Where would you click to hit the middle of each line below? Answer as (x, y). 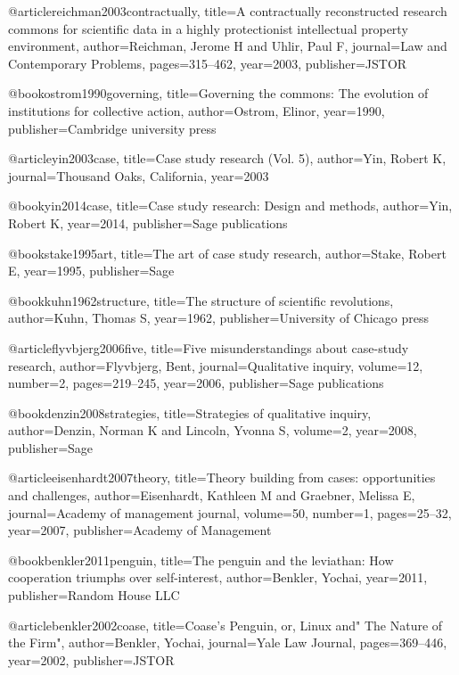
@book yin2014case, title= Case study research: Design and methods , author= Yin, (230, 206)
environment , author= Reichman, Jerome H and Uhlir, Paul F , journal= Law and (228, 46)
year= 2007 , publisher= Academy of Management (140, 530)
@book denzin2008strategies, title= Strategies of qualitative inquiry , (190, 412)
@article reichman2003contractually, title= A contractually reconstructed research (228, 11)
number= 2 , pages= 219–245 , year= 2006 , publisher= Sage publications (196, 383)
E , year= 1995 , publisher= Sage (91, 271)
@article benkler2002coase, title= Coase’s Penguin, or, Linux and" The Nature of (225, 625)
